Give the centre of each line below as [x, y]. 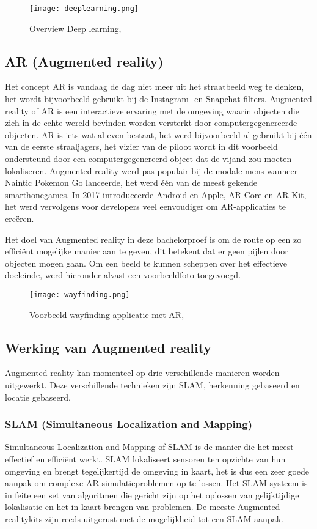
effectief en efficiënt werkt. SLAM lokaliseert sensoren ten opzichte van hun [145, 459]
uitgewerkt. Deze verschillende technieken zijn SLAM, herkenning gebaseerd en [152, 385]
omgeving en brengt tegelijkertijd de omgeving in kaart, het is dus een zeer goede [157, 471]
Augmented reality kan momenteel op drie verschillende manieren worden [142, 373]
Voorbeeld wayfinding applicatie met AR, [107, 314]
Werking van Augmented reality [108, 347]
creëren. [20, 218]
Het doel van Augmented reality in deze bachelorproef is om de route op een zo [153, 239]
